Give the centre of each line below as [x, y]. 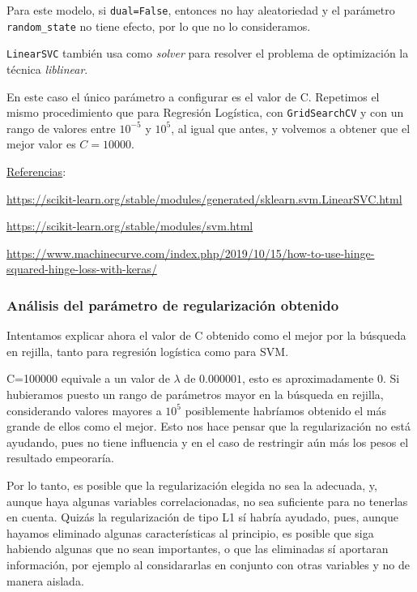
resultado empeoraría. [60, 458]
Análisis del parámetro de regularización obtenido [173, 305]
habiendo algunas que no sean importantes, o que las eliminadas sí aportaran [198, 549]
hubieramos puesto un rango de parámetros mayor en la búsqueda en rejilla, [195, 394]
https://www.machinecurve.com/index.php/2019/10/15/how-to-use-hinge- [191, 253]
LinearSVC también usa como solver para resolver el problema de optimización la [208, 53]
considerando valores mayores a [84, 410]
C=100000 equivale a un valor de [88, 378]
